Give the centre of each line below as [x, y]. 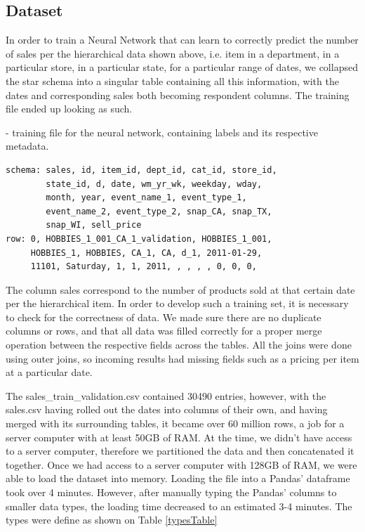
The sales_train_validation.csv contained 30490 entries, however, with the [166, 395]
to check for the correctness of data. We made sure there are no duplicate [164, 317]
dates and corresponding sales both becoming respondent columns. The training [178, 95]
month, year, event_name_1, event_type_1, [146, 198]
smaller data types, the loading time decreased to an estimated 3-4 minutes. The [179, 506]
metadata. [27, 146]
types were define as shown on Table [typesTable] [112, 520]
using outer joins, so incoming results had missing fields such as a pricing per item [182, 358]
